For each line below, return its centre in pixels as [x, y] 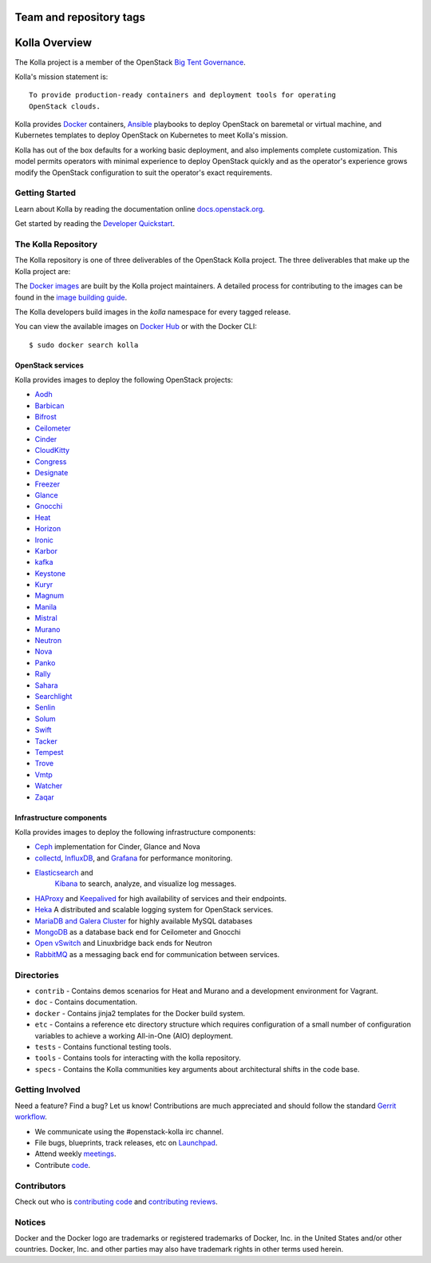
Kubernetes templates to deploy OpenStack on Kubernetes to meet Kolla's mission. [151, 135]
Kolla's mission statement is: [61, 77]
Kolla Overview [53, 43]
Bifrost [46, 417]
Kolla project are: [43, 271]
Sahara [47, 685]
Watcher [49, 786]
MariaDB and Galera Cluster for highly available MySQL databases [144, 921]
